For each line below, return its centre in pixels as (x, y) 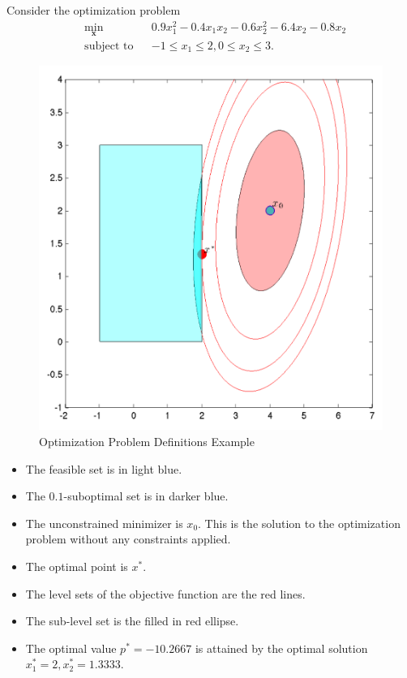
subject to (109, 46)
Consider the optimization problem (94, 10)
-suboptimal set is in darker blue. (146, 496)
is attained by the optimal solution (281, 648)
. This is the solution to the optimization (299, 523)
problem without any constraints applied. (128, 539)
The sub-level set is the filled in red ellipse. (132, 621)
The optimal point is (77, 566)
